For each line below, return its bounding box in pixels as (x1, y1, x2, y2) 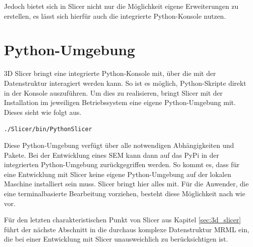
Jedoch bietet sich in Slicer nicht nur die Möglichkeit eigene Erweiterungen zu (4, 1, 239, 11)
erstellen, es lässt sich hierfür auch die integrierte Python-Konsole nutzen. (4, 10, 226, 21)
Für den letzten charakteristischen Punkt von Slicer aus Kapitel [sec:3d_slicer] (4, 214, 241, 225)
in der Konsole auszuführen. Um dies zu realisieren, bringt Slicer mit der (4, 87, 223, 98)
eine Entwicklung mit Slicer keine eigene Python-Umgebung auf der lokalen (4, 169, 231, 179)
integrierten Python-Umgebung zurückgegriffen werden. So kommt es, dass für (4, 159, 240, 170)
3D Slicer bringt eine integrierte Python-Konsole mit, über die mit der (4, 68, 216, 78)
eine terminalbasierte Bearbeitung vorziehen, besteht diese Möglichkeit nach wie (4, 188, 246, 198)
